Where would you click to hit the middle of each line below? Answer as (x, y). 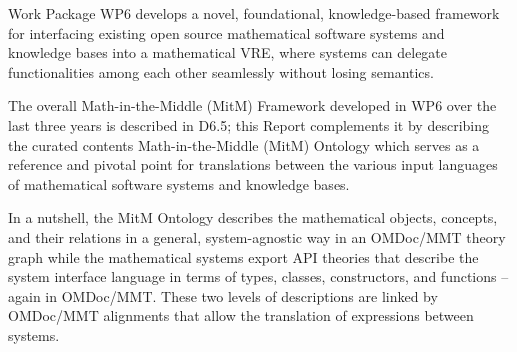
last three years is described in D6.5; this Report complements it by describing (248, 124)
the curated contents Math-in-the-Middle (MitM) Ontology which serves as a (244, 144)
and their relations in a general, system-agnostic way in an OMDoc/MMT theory (257, 236)
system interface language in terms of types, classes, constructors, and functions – (258, 276)
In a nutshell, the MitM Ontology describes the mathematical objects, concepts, (253, 217)
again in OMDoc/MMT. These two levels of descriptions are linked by (223, 295)
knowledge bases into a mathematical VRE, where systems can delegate (228, 52)
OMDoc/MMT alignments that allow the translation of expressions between (241, 315)
